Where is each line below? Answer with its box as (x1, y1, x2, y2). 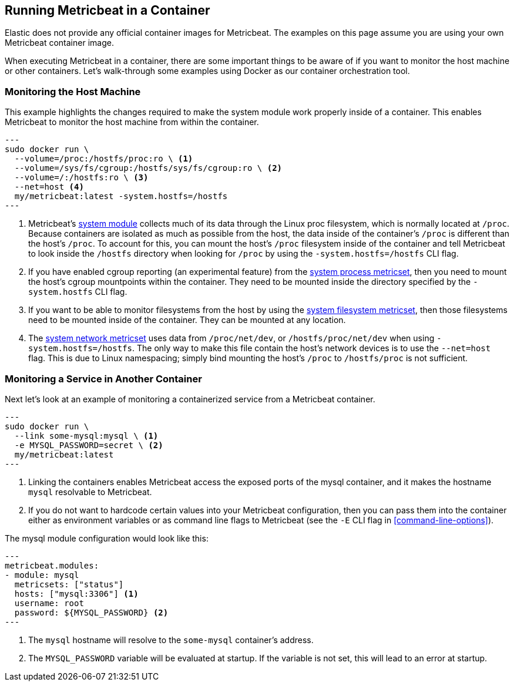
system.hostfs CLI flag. (28, 287, 127, 297)
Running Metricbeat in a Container (5, 3, 210, 18)
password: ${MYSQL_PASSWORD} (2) (14, 607, 169, 617)
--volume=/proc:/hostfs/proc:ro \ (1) (14, 154, 193, 164)
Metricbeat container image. (5, 38, 114, 48)
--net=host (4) (14, 182, 84, 192)
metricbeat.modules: (5, 560, 99, 570)
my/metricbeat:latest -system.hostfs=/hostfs (14, 191, 228, 201)
